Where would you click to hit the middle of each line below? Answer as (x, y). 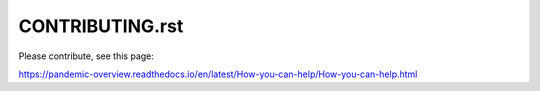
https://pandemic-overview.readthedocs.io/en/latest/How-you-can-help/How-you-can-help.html (218, 74)
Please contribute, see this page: (86, 56)
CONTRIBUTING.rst (101, 26)
